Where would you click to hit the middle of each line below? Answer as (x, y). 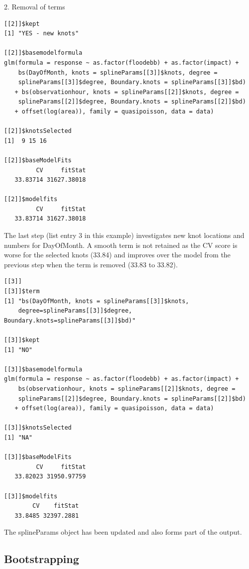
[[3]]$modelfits (31, 496)
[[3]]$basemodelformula (43, 369)
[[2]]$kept (22, 24)
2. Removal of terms (35, 6)
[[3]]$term (22, 291)
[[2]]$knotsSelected (38, 131)
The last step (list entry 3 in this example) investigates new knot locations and (124, 235)
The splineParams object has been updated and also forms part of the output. (123, 532)
